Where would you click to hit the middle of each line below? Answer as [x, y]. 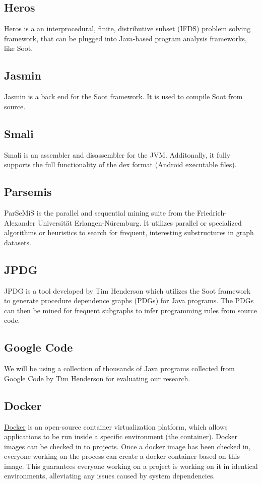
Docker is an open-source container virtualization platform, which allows [116, 426]
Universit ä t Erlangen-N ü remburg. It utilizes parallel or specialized [140, 222]
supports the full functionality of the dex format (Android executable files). [120, 164]
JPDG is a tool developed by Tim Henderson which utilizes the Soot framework [127, 290]
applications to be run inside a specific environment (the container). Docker [121, 436]
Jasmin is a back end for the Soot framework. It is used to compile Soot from [123, 96]
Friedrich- [212, 212]
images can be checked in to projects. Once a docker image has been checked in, [127, 446]
